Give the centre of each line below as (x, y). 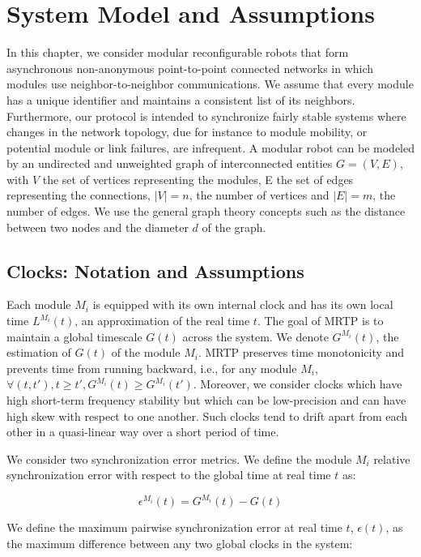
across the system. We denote (255, 336)
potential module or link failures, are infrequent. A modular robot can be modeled (210, 147)
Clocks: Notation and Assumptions (155, 270)
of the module (146, 352)
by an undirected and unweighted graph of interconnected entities (170, 163)
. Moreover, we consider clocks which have (298, 384)
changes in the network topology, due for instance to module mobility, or (187, 132)
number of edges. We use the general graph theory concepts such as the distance (206, 211)
